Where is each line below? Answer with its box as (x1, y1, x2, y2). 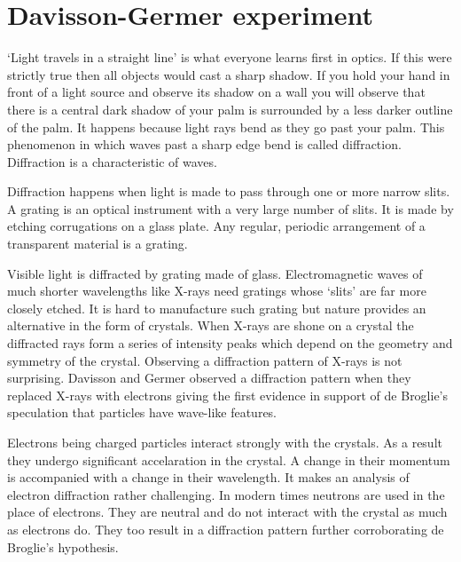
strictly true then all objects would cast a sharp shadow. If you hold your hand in (7, 65, 450, 83)
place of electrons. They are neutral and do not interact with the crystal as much (7, 503, 448, 521)
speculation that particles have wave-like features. (7, 403, 277, 422)
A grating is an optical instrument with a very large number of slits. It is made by (7, 199, 454, 218)
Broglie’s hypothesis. (7, 537, 119, 556)
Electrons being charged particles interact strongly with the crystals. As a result (7, 433, 442, 451)
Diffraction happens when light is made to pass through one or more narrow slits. (7, 182, 450, 201)
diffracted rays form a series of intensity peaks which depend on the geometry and (7, 334, 453, 352)
